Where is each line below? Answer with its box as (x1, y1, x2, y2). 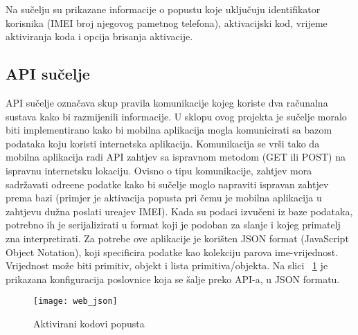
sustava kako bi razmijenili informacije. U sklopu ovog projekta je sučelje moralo (6, 109, 347, 123)
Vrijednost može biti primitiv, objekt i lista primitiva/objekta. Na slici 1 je (6, 258, 328, 273)
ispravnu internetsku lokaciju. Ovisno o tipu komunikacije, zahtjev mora (6, 163, 312, 177)
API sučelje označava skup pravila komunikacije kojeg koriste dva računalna (6, 95, 328, 109)
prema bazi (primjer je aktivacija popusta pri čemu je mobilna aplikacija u (6, 190, 322, 205)
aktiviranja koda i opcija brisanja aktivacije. (6, 29, 193, 44)
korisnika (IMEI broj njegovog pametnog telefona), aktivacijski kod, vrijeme (6, 15, 328, 30)
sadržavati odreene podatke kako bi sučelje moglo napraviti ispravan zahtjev (6, 176, 329, 191)
